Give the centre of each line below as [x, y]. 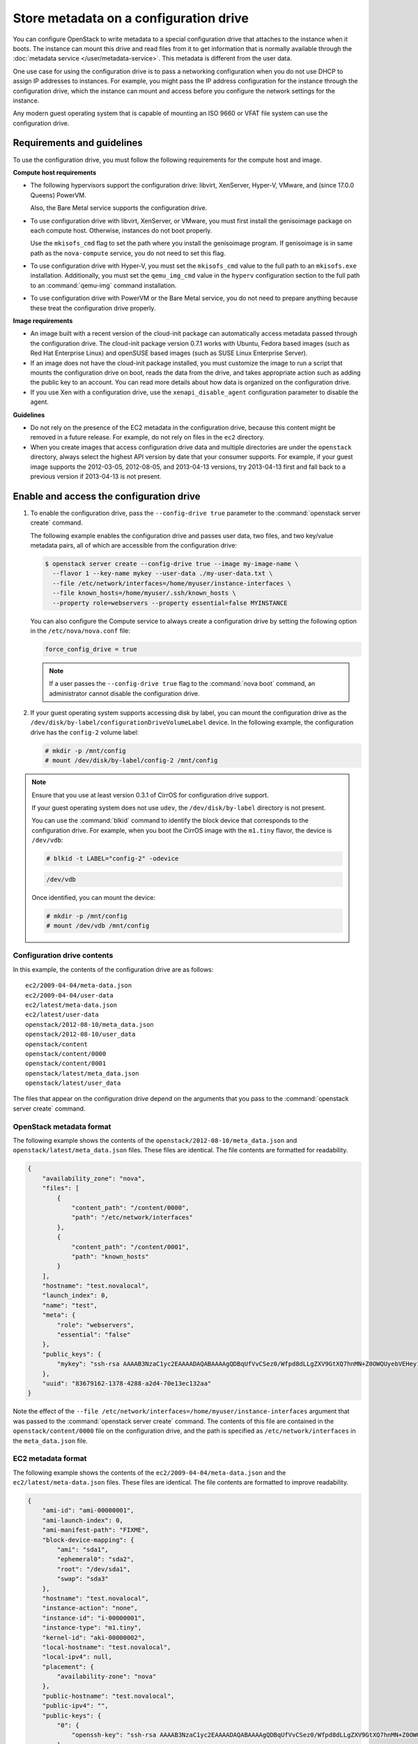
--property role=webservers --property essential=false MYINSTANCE [170, 603]
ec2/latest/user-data [62, 1015]
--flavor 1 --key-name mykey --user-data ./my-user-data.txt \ [163, 573]
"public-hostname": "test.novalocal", [108, 1696]
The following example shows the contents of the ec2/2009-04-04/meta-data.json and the [149, 1473]
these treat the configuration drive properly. [93, 308]
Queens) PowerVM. [58, 195]
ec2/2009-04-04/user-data [70, 995]
